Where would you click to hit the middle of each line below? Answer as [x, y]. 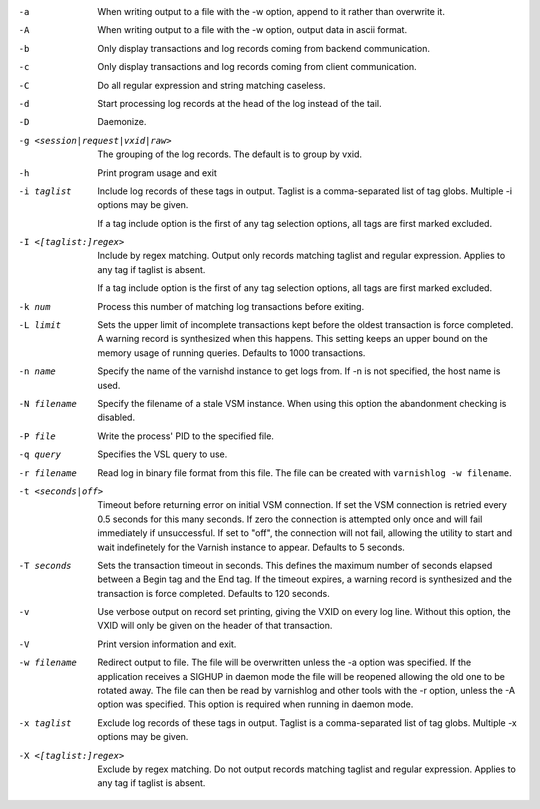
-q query [40, 454]
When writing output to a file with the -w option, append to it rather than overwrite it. [271, 11]
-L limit [40, 325]
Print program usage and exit [157, 172]
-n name [37, 371]
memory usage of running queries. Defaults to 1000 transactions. [231, 352]
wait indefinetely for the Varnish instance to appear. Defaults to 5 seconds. [251, 547]
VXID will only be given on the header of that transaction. [215, 626]
